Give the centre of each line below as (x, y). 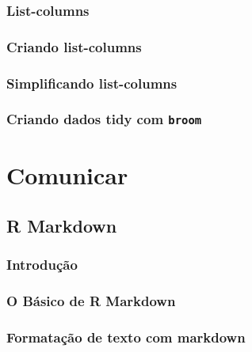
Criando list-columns (74, 46)
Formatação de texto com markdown (126, 337)
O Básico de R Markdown (91, 300)
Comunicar (67, 175)
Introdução (42, 265)
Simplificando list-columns (92, 83)
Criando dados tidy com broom (104, 119)
